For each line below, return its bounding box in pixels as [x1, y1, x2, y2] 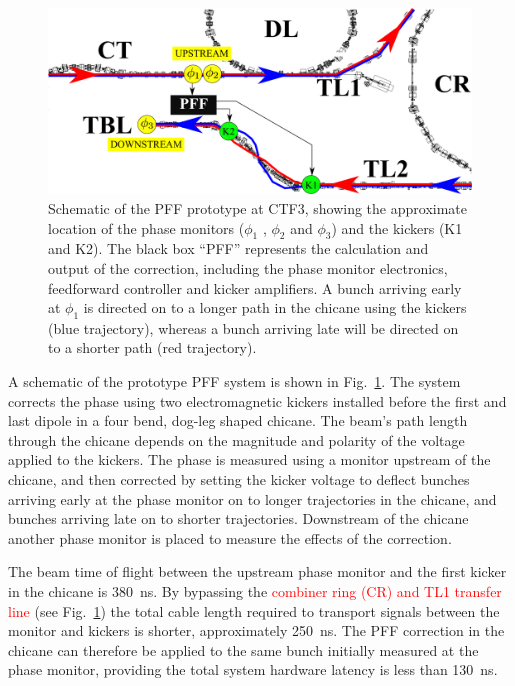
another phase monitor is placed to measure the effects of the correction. [8, 527, 452, 548]
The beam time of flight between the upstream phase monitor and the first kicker [8, 561, 507, 582]
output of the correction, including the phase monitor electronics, [48, 257, 448, 278]
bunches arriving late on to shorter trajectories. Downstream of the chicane [8, 508, 469, 529]
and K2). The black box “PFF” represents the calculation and [48, 238, 429, 259]
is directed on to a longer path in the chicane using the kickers [83, 297, 467, 318]
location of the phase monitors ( [48, 217, 245, 238]
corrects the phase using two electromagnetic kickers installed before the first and [8, 390, 507, 411]
